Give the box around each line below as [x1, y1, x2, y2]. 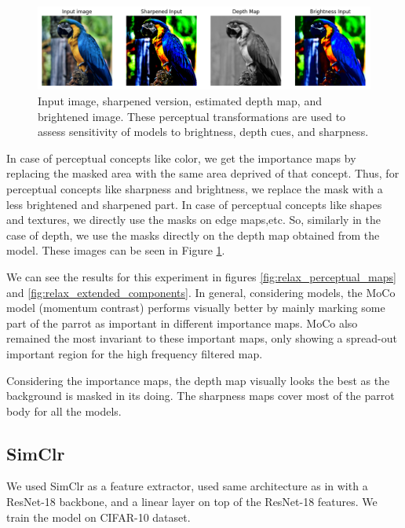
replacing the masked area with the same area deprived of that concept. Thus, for [6, 165, 400, 181]
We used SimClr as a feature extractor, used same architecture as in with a [6, 478, 368, 494]
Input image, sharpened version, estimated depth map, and [38, 93, 322, 108]
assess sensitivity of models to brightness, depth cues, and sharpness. [38, 123, 369, 140]
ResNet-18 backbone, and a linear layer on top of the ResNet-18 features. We [6, 493, 378, 510]
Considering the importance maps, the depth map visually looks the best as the [6, 372, 390, 388]
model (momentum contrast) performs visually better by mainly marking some [6, 299, 385, 316]
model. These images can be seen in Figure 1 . [6, 242, 225, 258]
